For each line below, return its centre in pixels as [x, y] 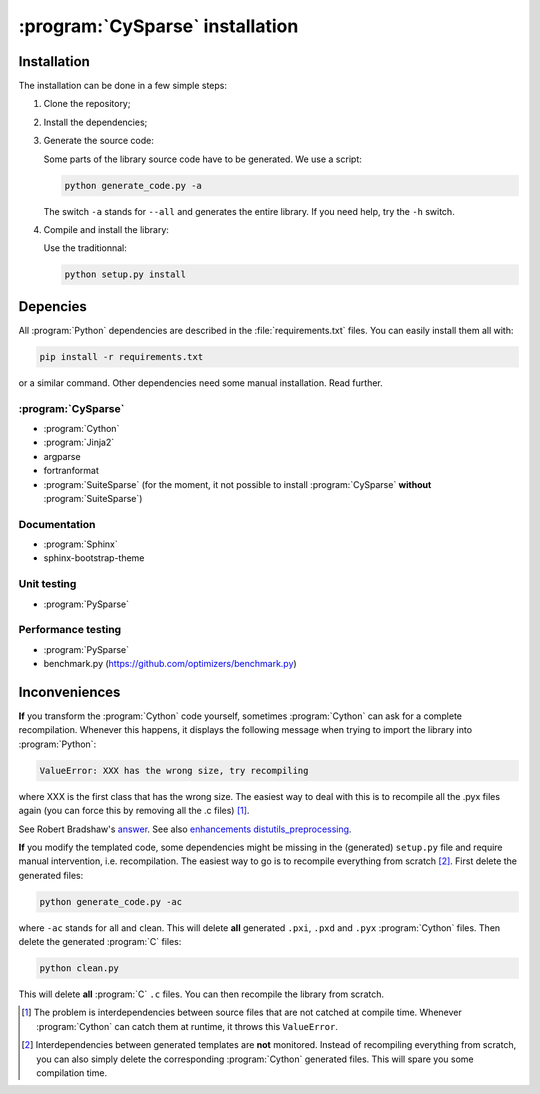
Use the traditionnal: [85, 248]
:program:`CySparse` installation [158, 26]
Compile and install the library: [106, 229]
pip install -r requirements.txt [121, 356]
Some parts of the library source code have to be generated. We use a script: [202, 159]
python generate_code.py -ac [111, 901]
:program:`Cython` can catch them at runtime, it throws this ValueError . [187, 1026]
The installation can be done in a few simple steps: [122, 86]
